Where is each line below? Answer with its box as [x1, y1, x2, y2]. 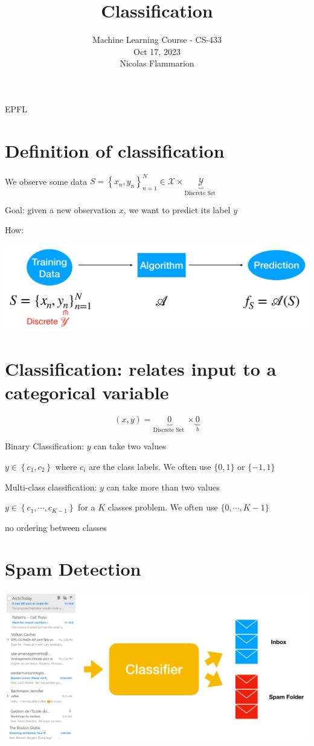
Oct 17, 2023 [133, 45, 181, 57]
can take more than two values [106, 480, 220, 493]
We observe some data [5, 175, 88, 187]
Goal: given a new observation [5, 203, 117, 216]
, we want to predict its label [123, 203, 231, 216]
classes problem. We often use [107, 501, 218, 513]
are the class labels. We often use [88, 460, 211, 472]
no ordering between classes [5, 521, 107, 533]
